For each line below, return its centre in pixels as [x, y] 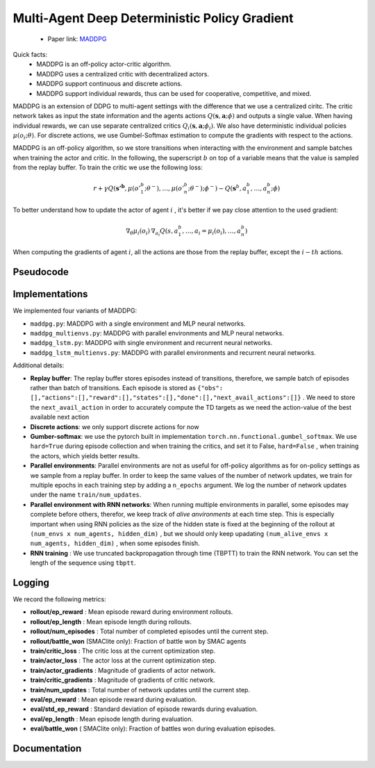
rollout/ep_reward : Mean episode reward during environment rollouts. [132, 612]
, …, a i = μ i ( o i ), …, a [211, 231]
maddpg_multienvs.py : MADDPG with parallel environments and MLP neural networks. [157, 333]
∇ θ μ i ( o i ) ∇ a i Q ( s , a [152, 232]
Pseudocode [41, 272]
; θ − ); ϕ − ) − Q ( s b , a [217, 188]
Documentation [47, 748]
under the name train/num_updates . [86, 495]
